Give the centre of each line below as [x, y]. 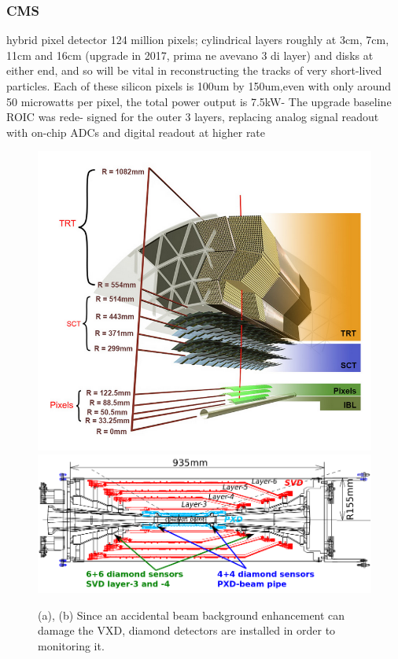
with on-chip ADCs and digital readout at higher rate [136, 132]
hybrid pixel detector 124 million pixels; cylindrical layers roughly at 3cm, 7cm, [198, 40]
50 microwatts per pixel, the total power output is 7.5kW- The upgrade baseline [199, 101]
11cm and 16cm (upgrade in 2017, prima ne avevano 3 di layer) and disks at [190, 55]
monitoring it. [71, 645]
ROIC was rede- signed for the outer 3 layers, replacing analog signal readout [193, 117]
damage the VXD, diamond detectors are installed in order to [187, 630]
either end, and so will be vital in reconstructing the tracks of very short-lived [194, 70]
